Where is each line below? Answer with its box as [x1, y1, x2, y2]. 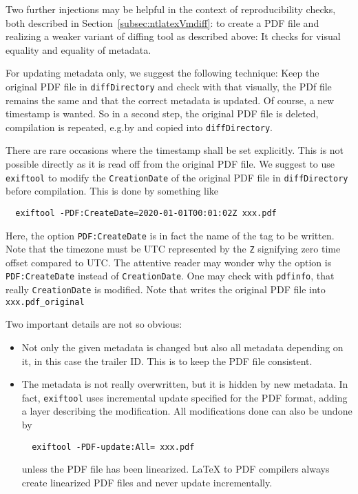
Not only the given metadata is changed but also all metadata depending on [21, 340, 344, 355]
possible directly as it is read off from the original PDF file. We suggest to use [6, 157, 335, 171]
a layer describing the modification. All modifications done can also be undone [21, 404, 352, 418]
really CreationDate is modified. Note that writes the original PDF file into [6, 282, 326, 297]
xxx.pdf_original [6, 297, 85, 307]
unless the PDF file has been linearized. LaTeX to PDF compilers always [21, 462, 330, 476]
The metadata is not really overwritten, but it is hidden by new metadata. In [21, 377, 348, 391]
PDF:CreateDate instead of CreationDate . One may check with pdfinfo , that [6, 268, 335, 283]
